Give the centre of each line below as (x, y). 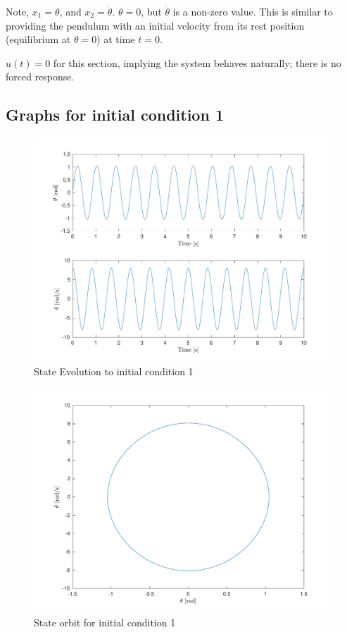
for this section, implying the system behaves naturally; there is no (197, 62)
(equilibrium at (38, 39)
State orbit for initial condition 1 (105, 622)
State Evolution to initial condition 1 (114, 371)
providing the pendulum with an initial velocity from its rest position (155, 25)
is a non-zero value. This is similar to (253, 11)
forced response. (40, 77)
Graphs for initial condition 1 (115, 115)
